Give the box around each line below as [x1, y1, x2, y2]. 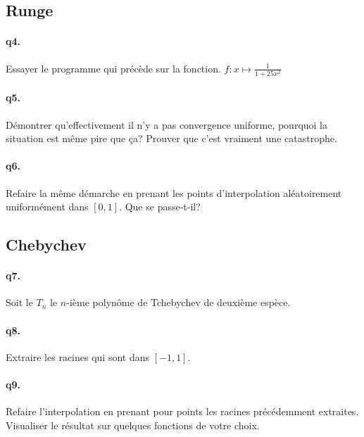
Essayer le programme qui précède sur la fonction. [6, 61, 221, 75]
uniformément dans [6, 199, 89, 214]
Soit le [6, 295, 33, 310]
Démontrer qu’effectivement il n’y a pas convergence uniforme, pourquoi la [6, 117, 328, 132]
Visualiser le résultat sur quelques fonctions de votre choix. [6, 417, 260, 432]
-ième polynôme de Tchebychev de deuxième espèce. [66, 295, 291, 310]
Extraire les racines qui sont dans [6, 349, 150, 364]
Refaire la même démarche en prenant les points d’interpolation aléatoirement [6, 185, 342, 200]
